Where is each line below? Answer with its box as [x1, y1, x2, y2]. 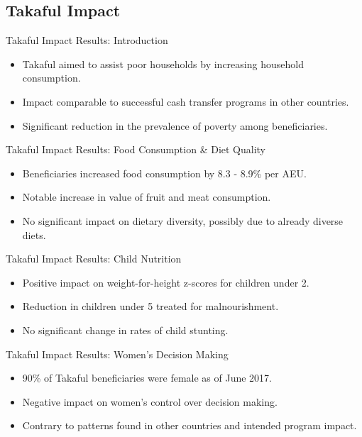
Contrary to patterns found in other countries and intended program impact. [22, 418, 357, 433]
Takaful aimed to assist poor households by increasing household [22, 56, 304, 71]
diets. [22, 227, 46, 242]
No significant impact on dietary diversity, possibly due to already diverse [22, 213, 344, 228]
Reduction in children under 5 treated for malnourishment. [22, 299, 279, 314]
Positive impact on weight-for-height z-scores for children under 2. [22, 275, 309, 289]
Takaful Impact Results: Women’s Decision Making [6, 346, 229, 361]
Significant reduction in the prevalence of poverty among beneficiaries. [22, 118, 328, 133]
